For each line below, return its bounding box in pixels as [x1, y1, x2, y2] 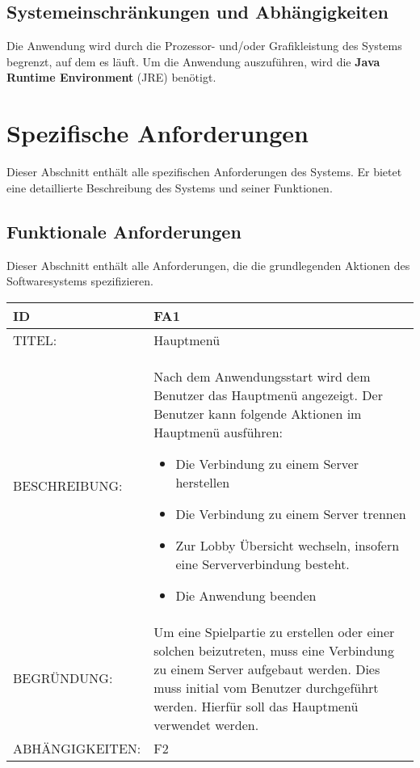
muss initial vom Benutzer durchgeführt [153, 677, 379, 697]
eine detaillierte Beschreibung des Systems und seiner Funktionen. [6, 179, 333, 196]
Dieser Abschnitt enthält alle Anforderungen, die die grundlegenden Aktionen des [6, 256, 410, 273]
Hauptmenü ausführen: [153, 422, 283, 441]
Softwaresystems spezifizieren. [6, 272, 153, 289]
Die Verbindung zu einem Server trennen [175, 504, 406, 523]
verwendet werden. [153, 715, 259, 734]
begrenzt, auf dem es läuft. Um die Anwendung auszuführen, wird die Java [6, 53, 380, 70]
